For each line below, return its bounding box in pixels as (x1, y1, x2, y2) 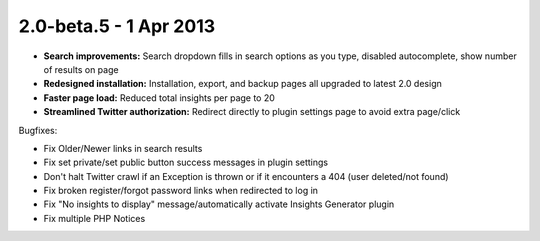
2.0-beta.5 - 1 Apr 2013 (18, 15, 216, 37)
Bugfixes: (18, 124, 58, 136)
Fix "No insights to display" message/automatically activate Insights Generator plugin (43, 198, 395, 210)
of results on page (43, 63, 119, 75)
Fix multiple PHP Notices (43, 212, 146, 224)
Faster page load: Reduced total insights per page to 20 (43, 91, 275, 104)
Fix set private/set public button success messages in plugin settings (43, 156, 329, 169)
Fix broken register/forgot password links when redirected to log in (43, 185, 319, 197)
